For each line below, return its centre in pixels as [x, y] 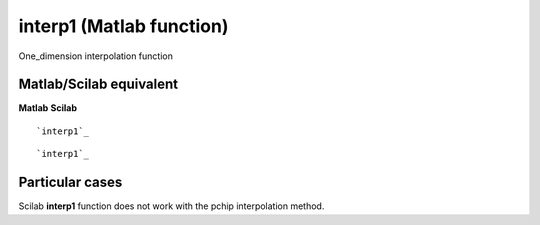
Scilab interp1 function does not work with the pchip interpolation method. [171, 206]
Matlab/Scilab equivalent [98, 84]
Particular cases [70, 182]
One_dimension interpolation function [96, 56]
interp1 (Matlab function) [123, 26]
